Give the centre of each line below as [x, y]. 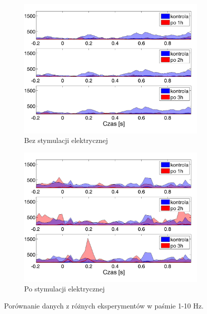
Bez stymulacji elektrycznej [66, 140]
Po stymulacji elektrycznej [65, 289]
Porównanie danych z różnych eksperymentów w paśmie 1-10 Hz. [104, 305]
